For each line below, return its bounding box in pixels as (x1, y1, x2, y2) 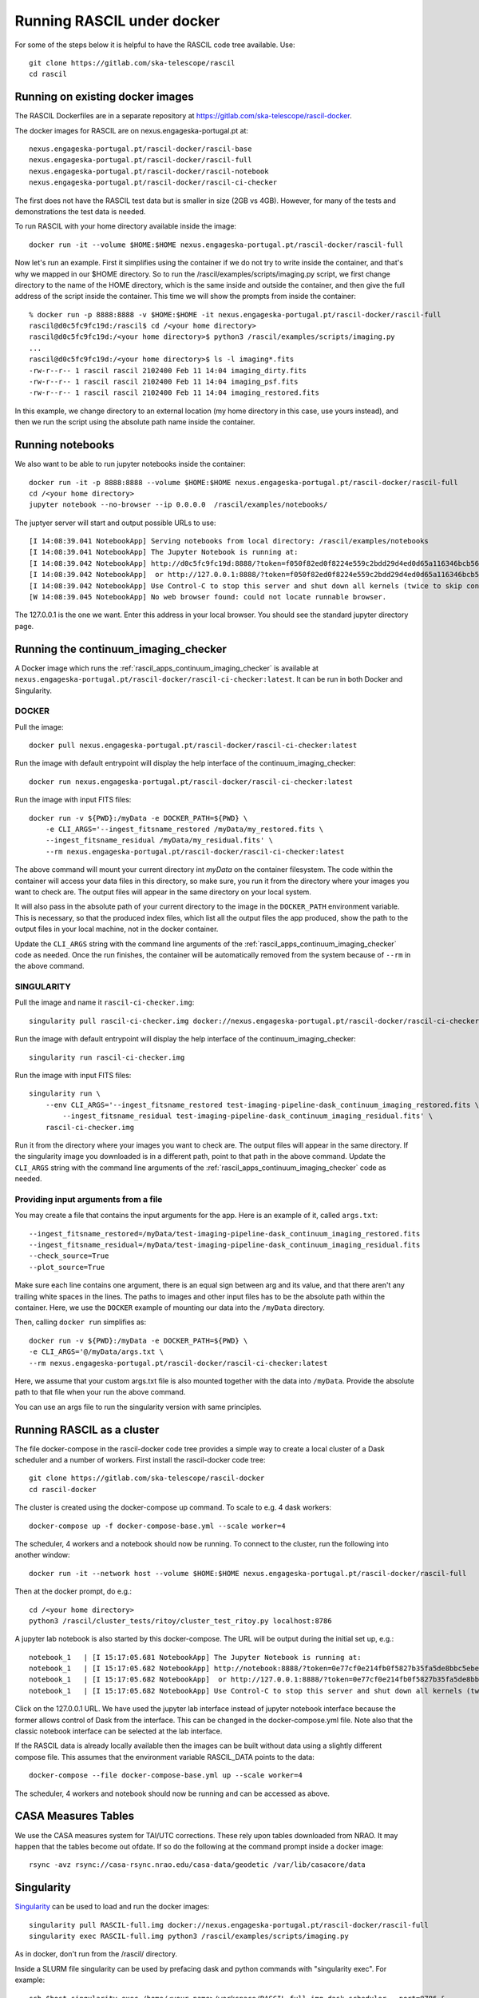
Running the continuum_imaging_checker (14, 642, 228, 655)
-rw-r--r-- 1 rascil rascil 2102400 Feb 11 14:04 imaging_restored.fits (29, 388, 319, 397)
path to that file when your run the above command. (14, 1387, 186, 1397)
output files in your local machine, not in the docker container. (14, 924, 219, 934)
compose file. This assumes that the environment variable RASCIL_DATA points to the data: (14, 1752, 315, 1761)
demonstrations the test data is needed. (14, 206, 146, 216)
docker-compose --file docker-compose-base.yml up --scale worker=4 (29, 1771, 303, 1780)
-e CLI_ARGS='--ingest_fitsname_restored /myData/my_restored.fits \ (45, 824, 324, 834)
